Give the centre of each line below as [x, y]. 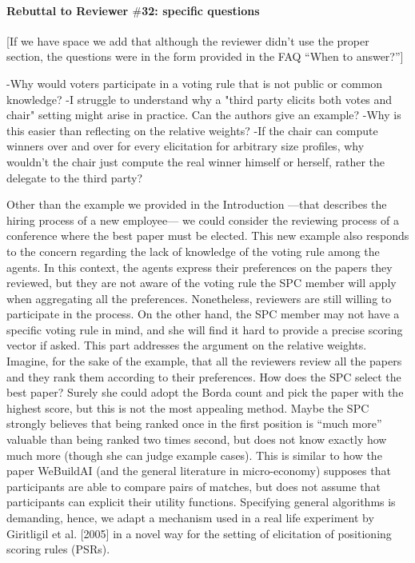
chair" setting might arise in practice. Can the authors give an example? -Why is [204, 115]
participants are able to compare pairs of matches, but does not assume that [194, 486]
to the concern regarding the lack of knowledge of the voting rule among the [193, 251]
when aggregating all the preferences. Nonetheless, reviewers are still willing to [199, 298]
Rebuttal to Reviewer [68, 10]
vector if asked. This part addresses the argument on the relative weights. [187, 345]
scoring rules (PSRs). [58, 549]
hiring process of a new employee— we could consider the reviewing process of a [203, 220]
